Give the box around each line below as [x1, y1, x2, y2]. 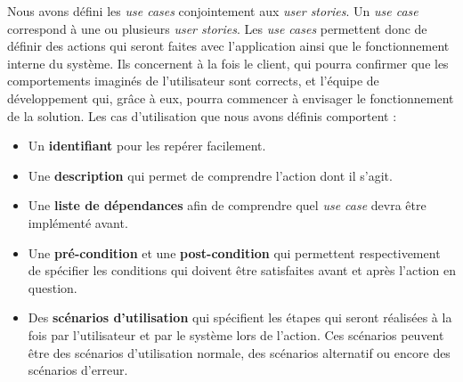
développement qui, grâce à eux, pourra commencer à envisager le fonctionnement [7, 88, 454, 107]
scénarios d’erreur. [28, 361, 128, 379]
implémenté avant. [28, 213, 128, 232]
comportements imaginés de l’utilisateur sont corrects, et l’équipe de [7, 71, 379, 90]
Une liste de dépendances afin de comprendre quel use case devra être [28, 196, 426, 215]
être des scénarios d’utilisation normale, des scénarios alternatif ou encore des [28, 343, 451, 362]
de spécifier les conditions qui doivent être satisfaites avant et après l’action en [28, 261, 456, 280]
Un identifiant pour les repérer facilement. [28, 136, 266, 155]
